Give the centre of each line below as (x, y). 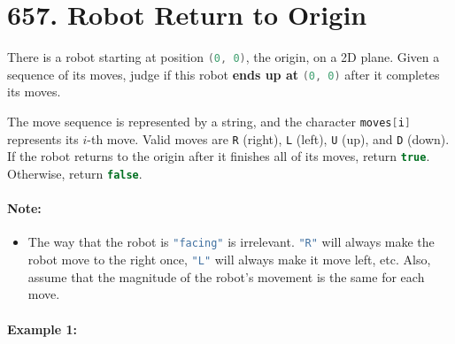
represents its (43, 138)
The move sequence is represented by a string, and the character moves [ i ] (209, 122)
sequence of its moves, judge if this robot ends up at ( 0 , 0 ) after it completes (224, 74)
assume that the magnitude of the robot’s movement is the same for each (226, 276)
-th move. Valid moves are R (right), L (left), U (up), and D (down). (268, 138)
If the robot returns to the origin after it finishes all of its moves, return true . (219, 156)
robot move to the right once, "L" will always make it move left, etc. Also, (229, 260)
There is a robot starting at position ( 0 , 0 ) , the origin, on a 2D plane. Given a (224, 57)
